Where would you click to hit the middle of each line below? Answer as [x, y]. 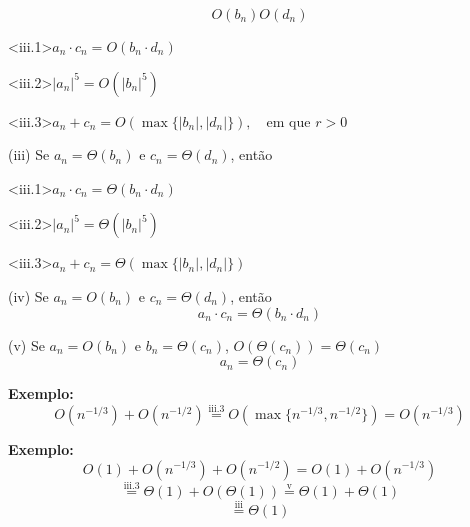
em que [288, 122]
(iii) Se [29, 154]
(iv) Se [28, 295]
